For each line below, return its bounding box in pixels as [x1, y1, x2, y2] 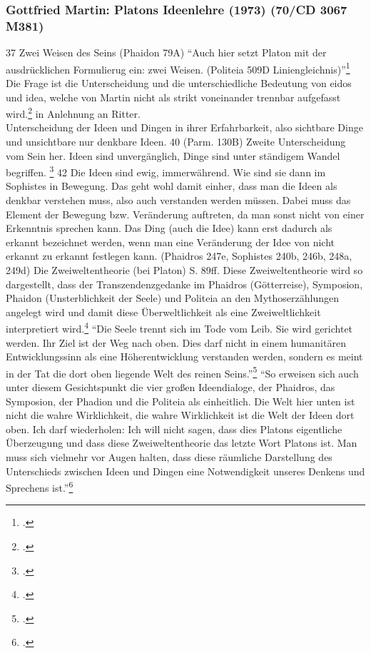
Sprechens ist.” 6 [6, 478, 73, 495]
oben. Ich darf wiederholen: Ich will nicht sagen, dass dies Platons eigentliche [6, 421, 342, 436]
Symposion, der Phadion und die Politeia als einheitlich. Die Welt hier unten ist [6, 393, 355, 408]
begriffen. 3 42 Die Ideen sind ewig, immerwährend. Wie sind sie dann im [6, 163, 326, 179]
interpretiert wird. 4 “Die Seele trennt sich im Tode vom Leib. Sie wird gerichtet [6, 319, 353, 336]
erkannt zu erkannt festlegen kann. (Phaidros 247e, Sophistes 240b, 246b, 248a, [6, 248, 352, 263]
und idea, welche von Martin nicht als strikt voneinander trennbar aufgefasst [6, 89, 341, 104]
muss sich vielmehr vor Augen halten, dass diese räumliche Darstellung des [6, 450, 332, 465]
